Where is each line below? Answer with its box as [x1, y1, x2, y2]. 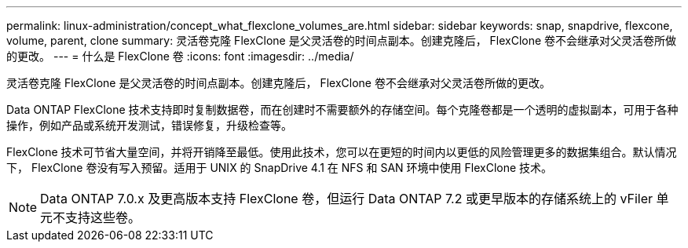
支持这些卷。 [65, 210, 141, 225]
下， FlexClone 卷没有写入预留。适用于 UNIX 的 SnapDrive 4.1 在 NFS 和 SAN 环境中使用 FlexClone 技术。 [6, 161, 553, 174]
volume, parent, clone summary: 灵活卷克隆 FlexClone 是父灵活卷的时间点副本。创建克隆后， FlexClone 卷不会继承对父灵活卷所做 [6, 34, 677, 47]
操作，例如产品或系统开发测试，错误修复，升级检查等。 [6, 119, 292, 132]
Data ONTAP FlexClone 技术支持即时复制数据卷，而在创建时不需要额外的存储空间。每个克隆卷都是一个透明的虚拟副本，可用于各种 [6, 103, 679, 116]
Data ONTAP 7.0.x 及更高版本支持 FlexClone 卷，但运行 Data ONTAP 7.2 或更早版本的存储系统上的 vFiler [40, 191, 653, 206]
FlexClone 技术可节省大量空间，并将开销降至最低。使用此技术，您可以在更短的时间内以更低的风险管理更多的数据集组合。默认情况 [6, 145, 677, 159]
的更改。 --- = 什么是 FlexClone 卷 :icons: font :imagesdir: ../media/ [6, 49, 354, 63]
